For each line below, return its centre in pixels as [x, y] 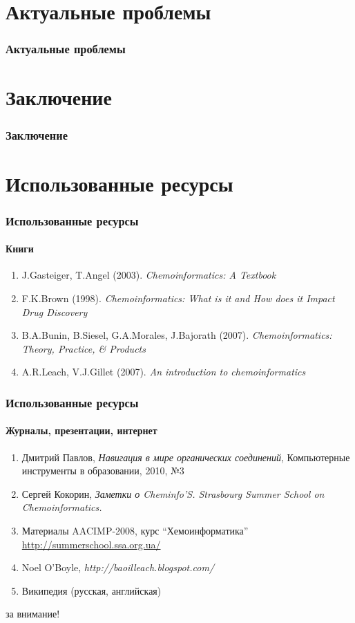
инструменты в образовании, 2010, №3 [103, 471]
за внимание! [33, 614]
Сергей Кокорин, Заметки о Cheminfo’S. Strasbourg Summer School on [173, 493]
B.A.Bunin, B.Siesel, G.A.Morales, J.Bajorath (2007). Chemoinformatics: [177, 335]
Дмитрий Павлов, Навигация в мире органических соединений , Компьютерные [186, 457]
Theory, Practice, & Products [84, 348]
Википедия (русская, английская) [92, 590]
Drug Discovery [55, 311]
